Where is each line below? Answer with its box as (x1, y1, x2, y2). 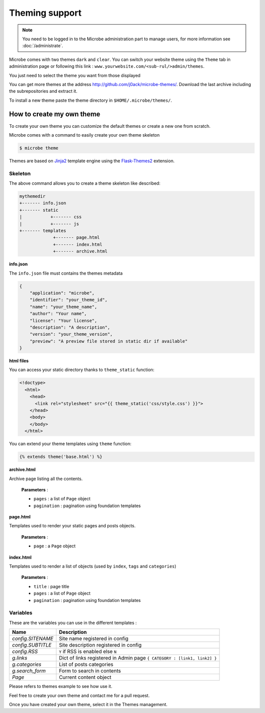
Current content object (59, 674, 111, 681)
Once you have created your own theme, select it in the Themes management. (9, 701, 168, 707)
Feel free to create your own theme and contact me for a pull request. (9, 692, 150, 698)
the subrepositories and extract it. (9, 88, 78, 94)
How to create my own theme (9, 110, 101, 118)
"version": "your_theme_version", (29, 332, 113, 337)
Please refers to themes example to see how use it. (9, 684, 112, 689)
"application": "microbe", (29, 290, 95, 296)
